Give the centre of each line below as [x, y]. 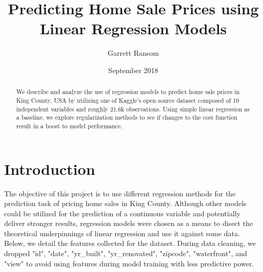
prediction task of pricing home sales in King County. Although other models [125, 203]
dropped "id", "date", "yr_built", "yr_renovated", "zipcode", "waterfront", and [126, 253]
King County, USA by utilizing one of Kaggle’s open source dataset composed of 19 [128, 100]
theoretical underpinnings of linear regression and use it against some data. [122, 233]
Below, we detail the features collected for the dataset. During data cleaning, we [130, 243]
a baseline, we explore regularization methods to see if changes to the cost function [127, 117]
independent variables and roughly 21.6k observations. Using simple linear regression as [133, 109]
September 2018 [133, 70]
